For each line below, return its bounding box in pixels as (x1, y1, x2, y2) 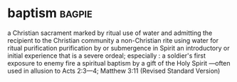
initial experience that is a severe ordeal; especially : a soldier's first (7, 51, 206, 60)
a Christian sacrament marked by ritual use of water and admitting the (7, 29, 213, 37)
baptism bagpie (7, 5, 93, 21)
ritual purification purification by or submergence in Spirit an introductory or (7, 43, 230, 52)
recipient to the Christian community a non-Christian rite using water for (7, 36, 219, 44)
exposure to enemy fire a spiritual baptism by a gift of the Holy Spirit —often (7, 58, 231, 67)
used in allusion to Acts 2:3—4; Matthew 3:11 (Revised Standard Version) (7, 66, 221, 75)
